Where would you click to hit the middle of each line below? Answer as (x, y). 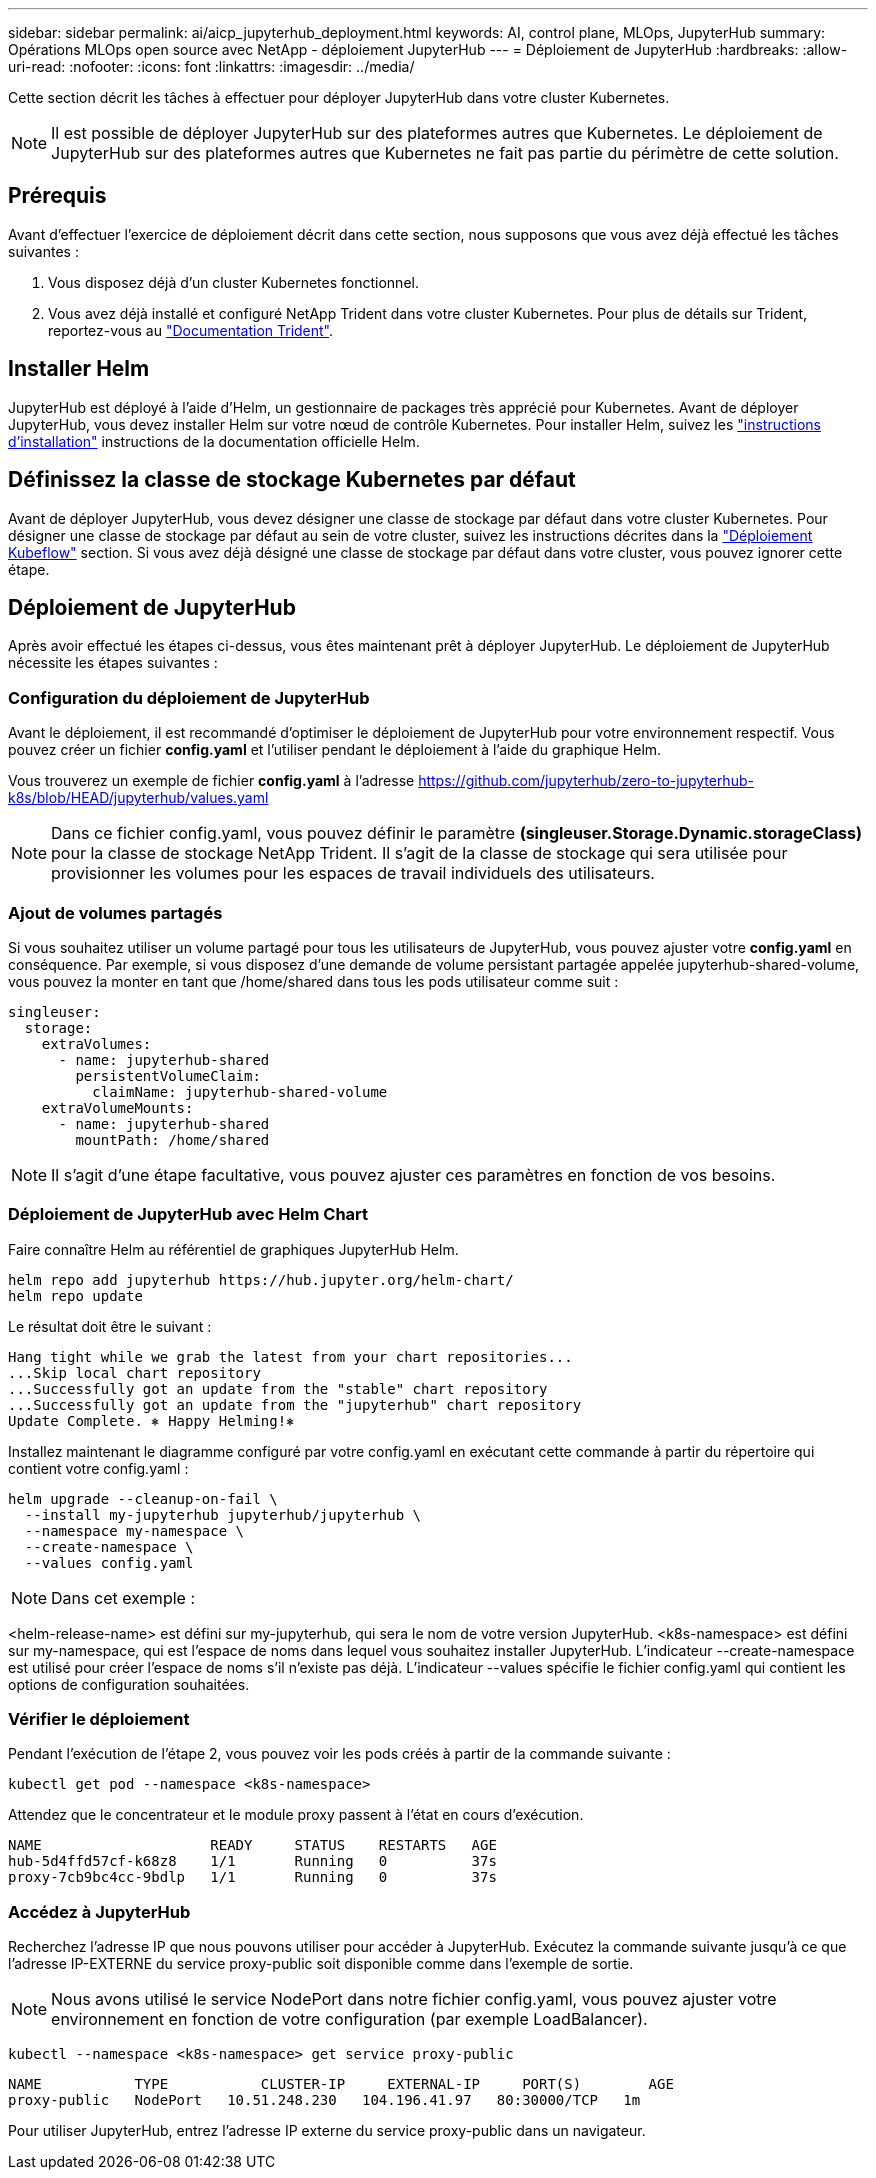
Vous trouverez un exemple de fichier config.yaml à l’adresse (211, 781)
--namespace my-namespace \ (134, 1530)
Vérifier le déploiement (99, 1719)
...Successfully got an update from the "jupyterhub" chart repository (295, 1404)
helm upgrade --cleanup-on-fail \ (143, 1498)
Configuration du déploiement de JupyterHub (189, 697)
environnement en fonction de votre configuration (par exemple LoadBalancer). (349, 2019)
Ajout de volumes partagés (115, 912)
